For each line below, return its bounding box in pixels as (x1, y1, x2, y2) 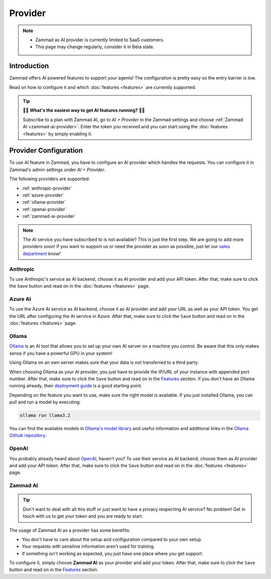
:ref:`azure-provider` (22, 192, 64, 198)
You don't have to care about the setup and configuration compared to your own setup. (22, 536, 203, 542)
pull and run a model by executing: (9, 399, 81, 405)
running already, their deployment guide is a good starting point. (9, 383, 143, 389)
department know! (23, 251, 61, 257)
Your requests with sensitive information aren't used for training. (22, 543, 155, 549)
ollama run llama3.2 (20, 412, 70, 419)
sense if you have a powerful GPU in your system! (9, 350, 113, 356)
